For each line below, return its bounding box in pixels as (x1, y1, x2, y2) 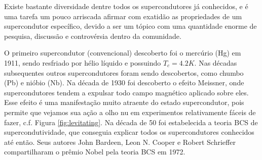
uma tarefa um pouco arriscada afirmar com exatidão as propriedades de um (4, 11, 242, 21)
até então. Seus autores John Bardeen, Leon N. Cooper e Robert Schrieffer (4, 136, 236, 147)
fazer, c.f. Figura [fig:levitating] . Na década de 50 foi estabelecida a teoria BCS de (4, 117, 258, 127)
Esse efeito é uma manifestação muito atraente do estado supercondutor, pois (4, 97, 244, 108)
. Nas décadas (194, 57, 237, 68)
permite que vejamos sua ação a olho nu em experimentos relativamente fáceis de (4, 106, 256, 117)
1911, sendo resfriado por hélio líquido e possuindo (4, 57, 161, 68)
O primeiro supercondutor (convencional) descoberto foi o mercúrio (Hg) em (4, 47, 241, 58)
